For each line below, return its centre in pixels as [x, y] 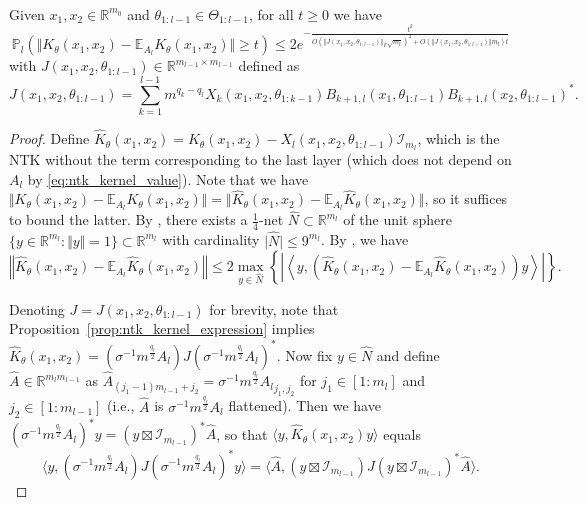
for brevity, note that [274, 308]
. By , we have [364, 239]
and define [408, 354]
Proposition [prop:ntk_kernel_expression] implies [162, 328]
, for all [271, 13]
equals [402, 433]
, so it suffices [466, 198]
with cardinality [211, 239]
